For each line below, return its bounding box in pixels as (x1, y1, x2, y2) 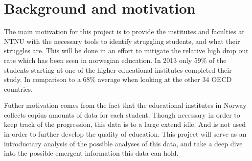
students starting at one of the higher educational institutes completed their (4, 64, 232, 75)
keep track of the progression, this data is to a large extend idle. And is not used (4, 119, 246, 129)
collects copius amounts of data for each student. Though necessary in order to (4, 109, 240, 120)
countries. (4, 83, 33, 94)
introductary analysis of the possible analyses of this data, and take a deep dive (4, 138, 243, 148)
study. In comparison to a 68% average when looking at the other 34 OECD (4, 74, 232, 84)
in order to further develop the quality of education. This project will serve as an (4, 129, 247, 139)
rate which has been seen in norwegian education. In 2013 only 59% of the (4, 55, 227, 65)
